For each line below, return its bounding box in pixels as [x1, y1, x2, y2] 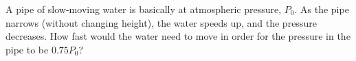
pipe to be [5, 42, 49, 56]
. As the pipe [294, 2, 349, 16]
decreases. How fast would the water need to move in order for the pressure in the [5, 29, 351, 43]
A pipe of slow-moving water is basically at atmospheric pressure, [5, 2, 282, 16]
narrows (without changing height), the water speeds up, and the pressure [5, 15, 317, 29]
